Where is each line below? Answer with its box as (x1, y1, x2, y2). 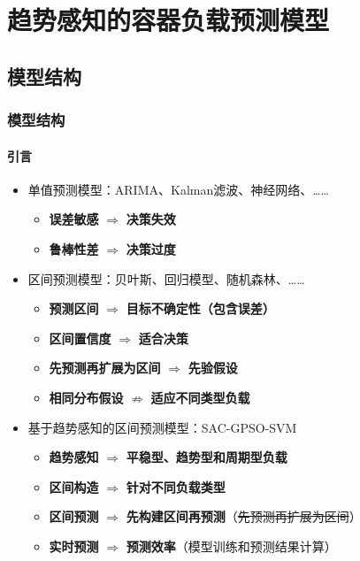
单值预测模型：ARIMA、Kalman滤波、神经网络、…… (27, 180, 329, 198)
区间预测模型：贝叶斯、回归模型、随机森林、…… (27, 269, 305, 288)
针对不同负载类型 (126, 477, 226, 496)
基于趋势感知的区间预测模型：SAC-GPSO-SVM (27, 418, 297, 436)
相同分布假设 (49, 388, 124, 406)
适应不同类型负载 (150, 388, 250, 406)
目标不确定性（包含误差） (126, 299, 275, 318)
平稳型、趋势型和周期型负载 (126, 448, 287, 466)
